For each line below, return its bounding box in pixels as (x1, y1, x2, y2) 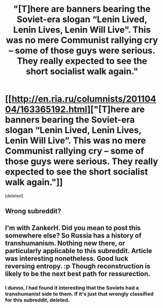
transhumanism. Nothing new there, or (5, 239, 125, 247)
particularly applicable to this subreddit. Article (5, 246, 152, 255)
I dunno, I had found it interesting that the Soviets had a (5, 284, 139, 291)
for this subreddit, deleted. (5, 296, 70, 303)
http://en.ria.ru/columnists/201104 (11, 94, 156, 105)
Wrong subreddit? (5, 207, 61, 215)
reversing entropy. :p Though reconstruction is (5, 262, 151, 270)
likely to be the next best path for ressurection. (5, 269, 151, 278)
